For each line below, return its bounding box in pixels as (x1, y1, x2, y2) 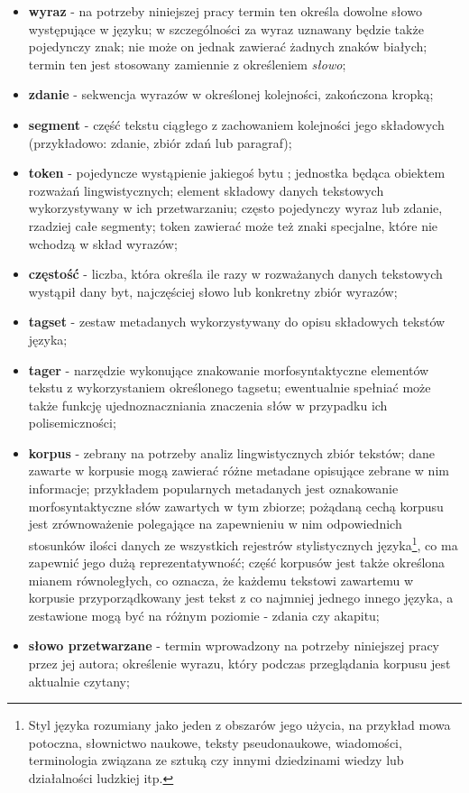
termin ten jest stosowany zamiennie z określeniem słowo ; (28, 54, 346, 73)
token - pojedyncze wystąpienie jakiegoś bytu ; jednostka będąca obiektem (28, 163, 446, 182)
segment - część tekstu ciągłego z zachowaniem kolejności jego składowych (28, 115, 445, 134)
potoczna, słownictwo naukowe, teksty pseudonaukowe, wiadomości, (28, 733, 402, 752)
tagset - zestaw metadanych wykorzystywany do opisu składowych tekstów (28, 312, 446, 331)
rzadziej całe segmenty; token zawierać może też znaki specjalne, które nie (28, 216, 438, 235)
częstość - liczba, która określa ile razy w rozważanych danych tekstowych (28, 264, 443, 283)
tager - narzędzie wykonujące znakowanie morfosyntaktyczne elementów (28, 360, 429, 379)
